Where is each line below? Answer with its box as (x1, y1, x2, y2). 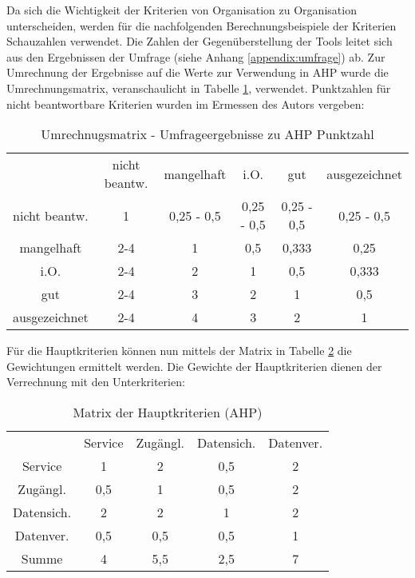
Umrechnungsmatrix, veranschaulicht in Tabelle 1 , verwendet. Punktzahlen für (6, 79, 391, 96)
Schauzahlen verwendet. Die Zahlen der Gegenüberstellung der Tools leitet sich (6, 33, 393, 50)
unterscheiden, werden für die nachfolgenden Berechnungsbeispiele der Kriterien (6, 17, 397, 34)
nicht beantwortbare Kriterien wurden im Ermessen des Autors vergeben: (6, 95, 365, 112)
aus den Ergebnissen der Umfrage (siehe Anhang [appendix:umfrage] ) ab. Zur (6, 48, 385, 65)
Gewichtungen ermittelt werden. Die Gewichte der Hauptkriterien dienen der (6, 357, 382, 374)
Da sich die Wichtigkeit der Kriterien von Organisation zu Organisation (6, 2, 357, 18)
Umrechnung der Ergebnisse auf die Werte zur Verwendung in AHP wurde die (6, 64, 389, 81)
